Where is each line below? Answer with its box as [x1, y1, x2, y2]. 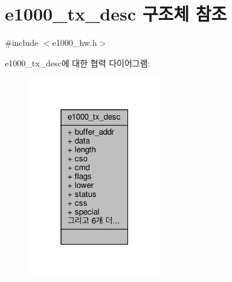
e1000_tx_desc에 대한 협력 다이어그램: [5, 56, 150, 69]
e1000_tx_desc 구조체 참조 [5, 1, 227, 26]
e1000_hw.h [52, 36, 97, 49]
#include [5, 36, 39, 49]
